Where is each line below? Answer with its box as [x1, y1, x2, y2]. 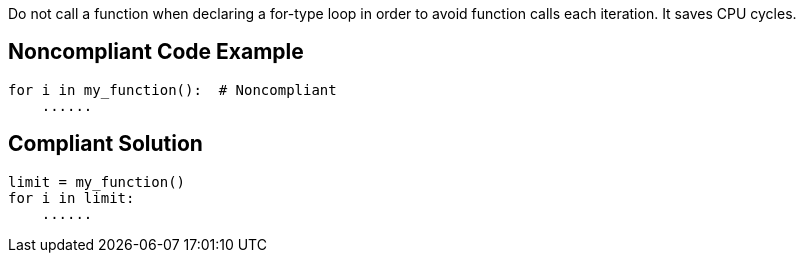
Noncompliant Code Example [8, 39, 304, 65]
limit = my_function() [8, 173, 186, 190]
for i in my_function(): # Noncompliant [8, 81, 337, 98]
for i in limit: [8, 189, 135, 206]
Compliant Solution [8, 131, 203, 157]
